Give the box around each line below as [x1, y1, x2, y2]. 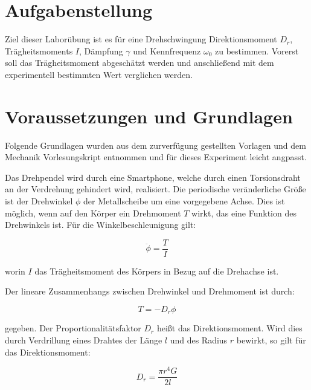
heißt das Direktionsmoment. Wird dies [156, 322, 303, 334]
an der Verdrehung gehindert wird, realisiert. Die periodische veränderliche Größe [5, 183, 306, 195]
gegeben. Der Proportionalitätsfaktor [5, 322, 141, 334]
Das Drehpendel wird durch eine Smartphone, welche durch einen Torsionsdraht [5, 171, 301, 183]
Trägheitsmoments [5, 44, 73, 57]
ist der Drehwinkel [5, 195, 73, 207]
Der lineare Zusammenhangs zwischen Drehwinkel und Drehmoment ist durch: [5, 285, 295, 297]
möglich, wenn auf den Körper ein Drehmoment [5, 206, 181, 219]
